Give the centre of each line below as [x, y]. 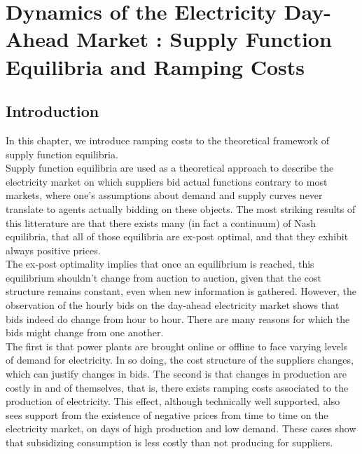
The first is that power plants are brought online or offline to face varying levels [177, 346]
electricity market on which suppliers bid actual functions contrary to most [167, 181]
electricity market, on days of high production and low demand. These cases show [181, 428]
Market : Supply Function [204, 39]
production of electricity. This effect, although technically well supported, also [173, 401]
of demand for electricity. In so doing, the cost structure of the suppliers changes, [180, 360]
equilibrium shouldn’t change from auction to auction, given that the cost [163, 277]
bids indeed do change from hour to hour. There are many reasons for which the [178, 318]
